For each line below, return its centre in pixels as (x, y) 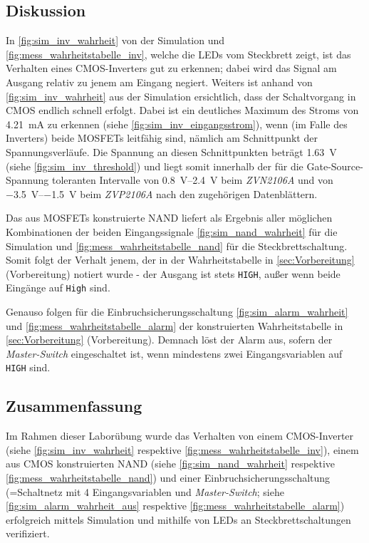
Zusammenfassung (74, 406)
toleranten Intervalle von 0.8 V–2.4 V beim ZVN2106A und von (192, 180)
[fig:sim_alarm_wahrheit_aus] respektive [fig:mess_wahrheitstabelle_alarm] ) (175, 506)
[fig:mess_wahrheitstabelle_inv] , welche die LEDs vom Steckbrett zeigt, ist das (178, 54)
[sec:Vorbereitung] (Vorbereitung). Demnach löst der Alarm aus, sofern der (169, 340)
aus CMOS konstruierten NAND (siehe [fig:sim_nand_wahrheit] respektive (171, 464)
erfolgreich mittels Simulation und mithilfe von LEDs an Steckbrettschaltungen (178, 519)
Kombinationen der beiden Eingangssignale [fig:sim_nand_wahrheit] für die (172, 231)
